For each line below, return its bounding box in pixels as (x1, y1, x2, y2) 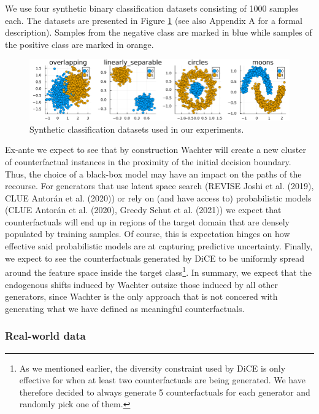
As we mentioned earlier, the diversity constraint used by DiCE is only (19, 361, 286, 374)
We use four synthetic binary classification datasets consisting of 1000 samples (5, 2, 299, 14)
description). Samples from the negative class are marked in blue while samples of (5, 26, 312, 39)
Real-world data (5, 328, 86, 343)
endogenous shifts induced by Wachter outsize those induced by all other (5, 278, 278, 291)
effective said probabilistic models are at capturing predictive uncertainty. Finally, (5, 240, 313, 252)
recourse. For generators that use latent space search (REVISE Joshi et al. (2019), (5, 179, 314, 192)
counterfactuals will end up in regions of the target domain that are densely (5, 215, 290, 228)
